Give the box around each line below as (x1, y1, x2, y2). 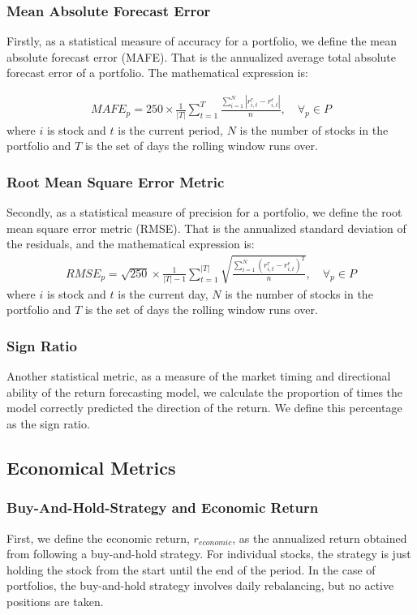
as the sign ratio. (6, 415, 90, 432)
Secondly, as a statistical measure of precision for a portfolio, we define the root (6, 204, 402, 221)
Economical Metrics (6, 455, 176, 480)
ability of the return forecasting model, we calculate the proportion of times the (6, 383, 403, 400)
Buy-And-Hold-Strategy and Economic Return (6, 497, 319, 518)
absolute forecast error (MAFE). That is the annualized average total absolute (6, 48, 397, 65)
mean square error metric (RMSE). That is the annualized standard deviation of (6, 219, 406, 236)
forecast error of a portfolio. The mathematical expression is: (6, 64, 308, 81)
